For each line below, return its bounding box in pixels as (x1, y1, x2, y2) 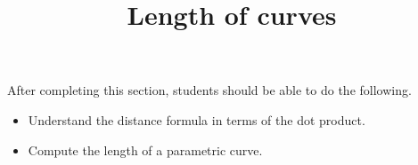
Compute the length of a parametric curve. (28, 140, 263, 159)
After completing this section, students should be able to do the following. (7, 81, 412, 99)
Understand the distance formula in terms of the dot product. (28, 110, 365, 129)
